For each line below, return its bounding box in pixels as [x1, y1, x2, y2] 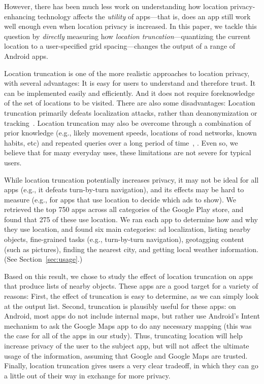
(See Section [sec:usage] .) [4, 254, 83, 264]
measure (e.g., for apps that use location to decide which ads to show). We [4, 194, 236, 204]
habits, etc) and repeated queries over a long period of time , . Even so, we [4, 137, 238, 148]
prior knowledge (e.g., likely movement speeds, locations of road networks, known [4, 127, 257, 138]
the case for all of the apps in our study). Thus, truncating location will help [4, 330, 243, 341]
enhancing [4, 11, 36, 21]
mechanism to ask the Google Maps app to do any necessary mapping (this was [4, 320, 252, 331]
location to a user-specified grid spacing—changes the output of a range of [4, 41, 236, 51]
